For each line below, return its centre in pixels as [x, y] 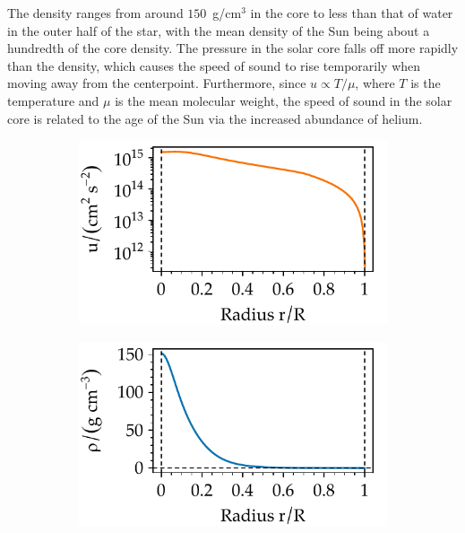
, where [375, 83]
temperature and [53, 100]
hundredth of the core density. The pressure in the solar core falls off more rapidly [233, 48]
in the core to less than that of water [352, 13]
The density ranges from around [95, 13]
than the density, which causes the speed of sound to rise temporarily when [214, 65]
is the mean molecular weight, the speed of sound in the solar [284, 100]
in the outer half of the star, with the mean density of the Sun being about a [219, 30]
